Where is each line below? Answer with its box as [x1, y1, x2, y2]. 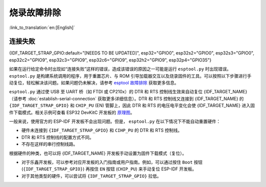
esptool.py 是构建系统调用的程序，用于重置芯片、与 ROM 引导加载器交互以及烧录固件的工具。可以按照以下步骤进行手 [9, 73, 252, 79]
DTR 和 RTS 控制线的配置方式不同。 [21, 134, 94, 140]
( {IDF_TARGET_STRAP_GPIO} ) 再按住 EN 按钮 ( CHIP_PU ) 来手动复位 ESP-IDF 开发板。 [21, 166, 197, 172]
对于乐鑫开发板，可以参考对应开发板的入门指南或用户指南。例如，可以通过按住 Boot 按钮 [21, 159, 203, 165]
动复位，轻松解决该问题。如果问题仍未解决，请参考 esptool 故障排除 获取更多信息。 [9, 80, 179, 86]
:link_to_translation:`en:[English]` [9, 25, 75, 30]
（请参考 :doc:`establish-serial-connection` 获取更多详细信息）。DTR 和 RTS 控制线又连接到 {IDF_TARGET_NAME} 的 [9, 96, 244, 102]
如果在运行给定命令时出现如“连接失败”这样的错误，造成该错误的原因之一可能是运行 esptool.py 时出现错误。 [9, 66, 232, 72]
